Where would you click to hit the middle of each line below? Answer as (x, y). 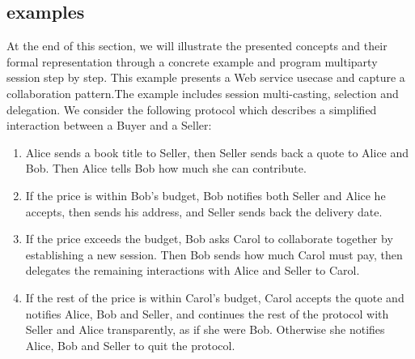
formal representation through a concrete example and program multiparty (192, 61)
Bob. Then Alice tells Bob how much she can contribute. (166, 168)
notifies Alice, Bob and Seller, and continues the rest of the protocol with (207, 313)
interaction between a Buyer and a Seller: (109, 125)
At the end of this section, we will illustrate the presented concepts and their (197, 46)
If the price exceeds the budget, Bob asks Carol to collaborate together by (209, 239)
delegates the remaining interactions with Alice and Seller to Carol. (193, 270)
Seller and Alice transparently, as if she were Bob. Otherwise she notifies (205, 329)
